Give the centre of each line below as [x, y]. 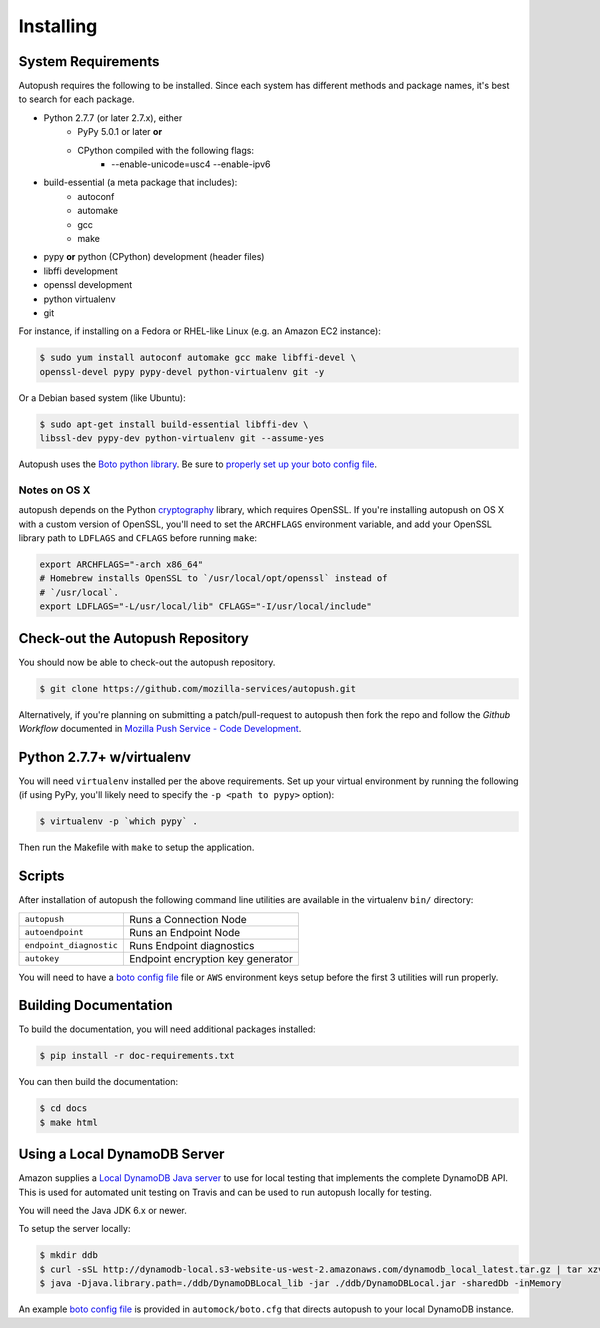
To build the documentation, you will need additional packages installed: [167, 1029]
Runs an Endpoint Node [184, 932]
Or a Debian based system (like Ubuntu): [102, 397]
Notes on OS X [54, 490]
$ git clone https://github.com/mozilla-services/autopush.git [198, 688]
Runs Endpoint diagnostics [191, 945]
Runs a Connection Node [187, 919]
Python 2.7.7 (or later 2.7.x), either [113, 117]
